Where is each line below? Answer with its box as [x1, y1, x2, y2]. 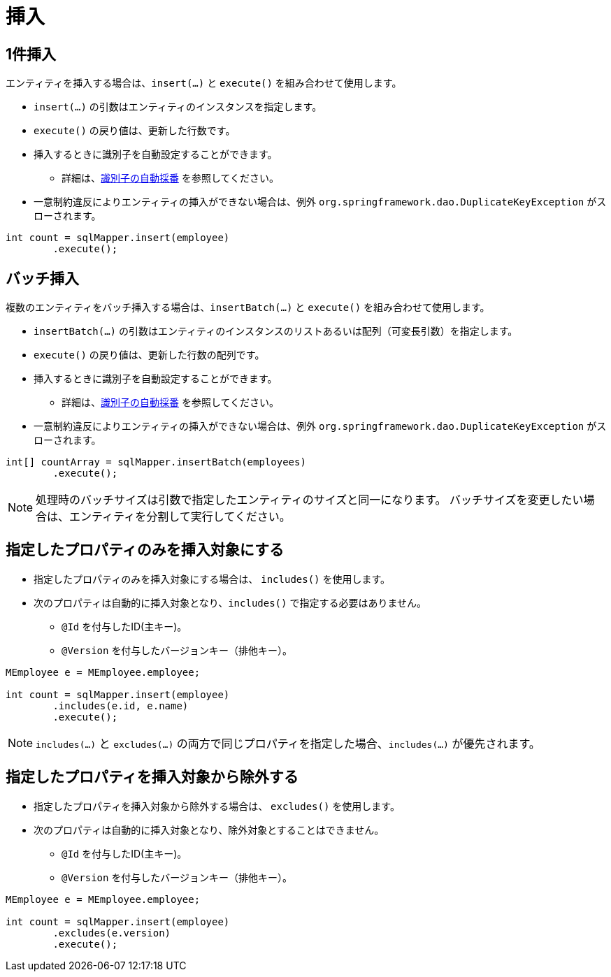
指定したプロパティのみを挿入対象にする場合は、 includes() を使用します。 [34, 572, 391, 585]
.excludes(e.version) [52, 927, 171, 939]
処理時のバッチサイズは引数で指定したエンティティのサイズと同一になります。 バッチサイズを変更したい [36, 493, 584, 507]
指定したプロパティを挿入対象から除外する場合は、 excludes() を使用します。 [34, 799, 400, 812]
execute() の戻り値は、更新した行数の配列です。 [34, 349, 265, 361]
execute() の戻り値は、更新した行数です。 [34, 124, 236, 137]
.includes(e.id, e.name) [52, 700, 189, 711]
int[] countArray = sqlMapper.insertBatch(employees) [6, 456, 306, 468]
